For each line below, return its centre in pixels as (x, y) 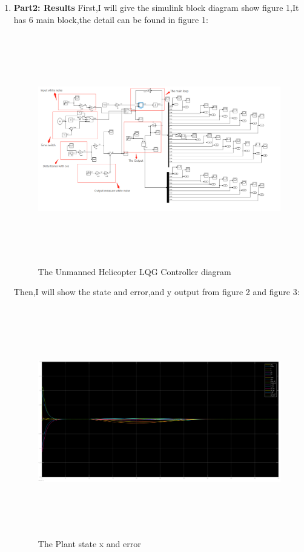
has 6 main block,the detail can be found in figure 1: (111, 19)
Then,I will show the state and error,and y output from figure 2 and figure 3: (157, 292)
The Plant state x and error (89, 544)
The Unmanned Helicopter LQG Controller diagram (134, 271)
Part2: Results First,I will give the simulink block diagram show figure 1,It (156, 7)
